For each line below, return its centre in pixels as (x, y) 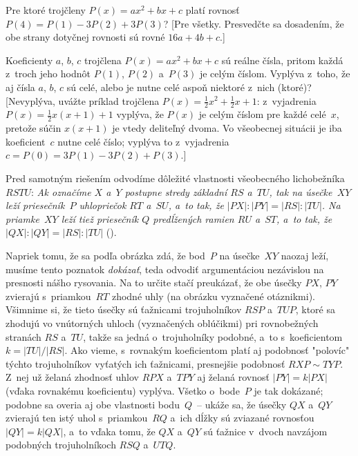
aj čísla (20, 87)
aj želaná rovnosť (233, 377)
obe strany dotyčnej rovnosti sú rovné (85, 37)
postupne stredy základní (176, 191)
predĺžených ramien (194, 218)
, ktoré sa (315, 309)
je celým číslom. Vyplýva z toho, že (275, 73)
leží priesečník (35, 205)
